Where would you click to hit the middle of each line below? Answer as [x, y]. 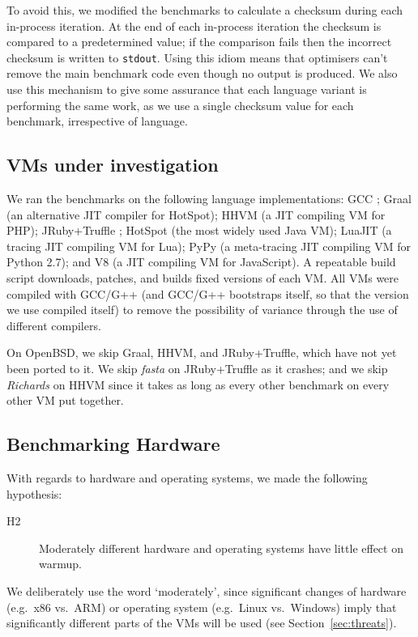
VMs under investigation [113, 165]
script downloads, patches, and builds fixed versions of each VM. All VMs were [203, 277]
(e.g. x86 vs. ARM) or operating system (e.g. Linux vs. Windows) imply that [202, 607]
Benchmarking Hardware [113, 444]
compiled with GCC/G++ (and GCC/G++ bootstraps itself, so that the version [208, 293]
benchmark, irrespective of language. [97, 121]
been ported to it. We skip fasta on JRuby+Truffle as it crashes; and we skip [197, 368]
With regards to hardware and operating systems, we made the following [187, 477]
